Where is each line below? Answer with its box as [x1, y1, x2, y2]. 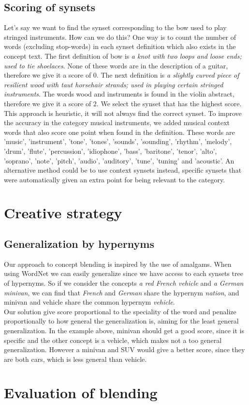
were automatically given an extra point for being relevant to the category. [4, 174, 225, 184]
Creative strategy [4, 203, 122, 223]
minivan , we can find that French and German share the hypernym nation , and [4, 287, 239, 297]
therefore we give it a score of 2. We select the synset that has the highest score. [4, 98, 242, 108]
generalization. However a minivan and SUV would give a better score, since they [4, 344, 245, 355]
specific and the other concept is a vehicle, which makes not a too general [4, 335, 222, 345]
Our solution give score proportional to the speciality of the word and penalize [4, 306, 236, 316]
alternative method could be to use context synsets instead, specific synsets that [4, 165, 242, 175]
